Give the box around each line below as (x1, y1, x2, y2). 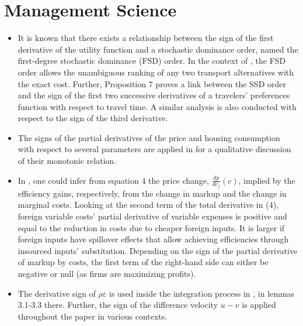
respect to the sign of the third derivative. (18, 112, 168, 124)
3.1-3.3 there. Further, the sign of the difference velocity (18, 298, 218, 311)
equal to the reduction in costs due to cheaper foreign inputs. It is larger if (18, 221, 285, 234)
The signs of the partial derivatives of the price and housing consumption (18, 131, 280, 143)
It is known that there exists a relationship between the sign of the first (18, 32, 274, 44)
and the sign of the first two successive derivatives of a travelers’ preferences (18, 89, 290, 101)
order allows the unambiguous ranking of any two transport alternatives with (18, 66, 294, 78)
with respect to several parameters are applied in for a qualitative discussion (18, 143, 291, 155)
